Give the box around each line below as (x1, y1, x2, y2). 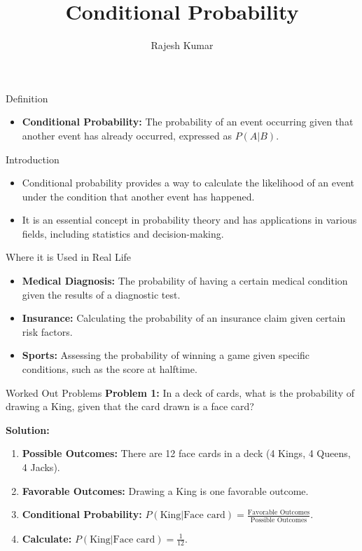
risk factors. (22, 324, 73, 339)
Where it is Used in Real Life (6, 250, 132, 264)
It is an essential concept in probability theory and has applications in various (22, 212, 357, 227)
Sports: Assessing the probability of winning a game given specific (22, 348, 310, 362)
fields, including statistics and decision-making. (22, 226, 224, 240)
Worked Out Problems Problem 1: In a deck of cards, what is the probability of (6, 385, 355, 400)
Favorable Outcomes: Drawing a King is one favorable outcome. (22, 483, 309, 498)
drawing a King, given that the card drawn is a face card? (6, 399, 254, 414)
